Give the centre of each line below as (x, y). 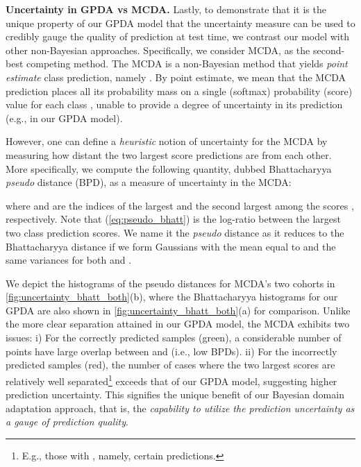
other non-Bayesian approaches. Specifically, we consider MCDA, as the (158, 50)
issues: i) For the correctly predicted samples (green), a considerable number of (174, 338)
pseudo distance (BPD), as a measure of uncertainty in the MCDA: (149, 182)
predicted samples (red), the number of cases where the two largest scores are (170, 365)
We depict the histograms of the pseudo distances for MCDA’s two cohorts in (170, 283)
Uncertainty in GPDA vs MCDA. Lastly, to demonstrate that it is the (166, 9)
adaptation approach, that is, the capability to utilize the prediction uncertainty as (180, 408)
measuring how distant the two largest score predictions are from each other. (169, 154)
